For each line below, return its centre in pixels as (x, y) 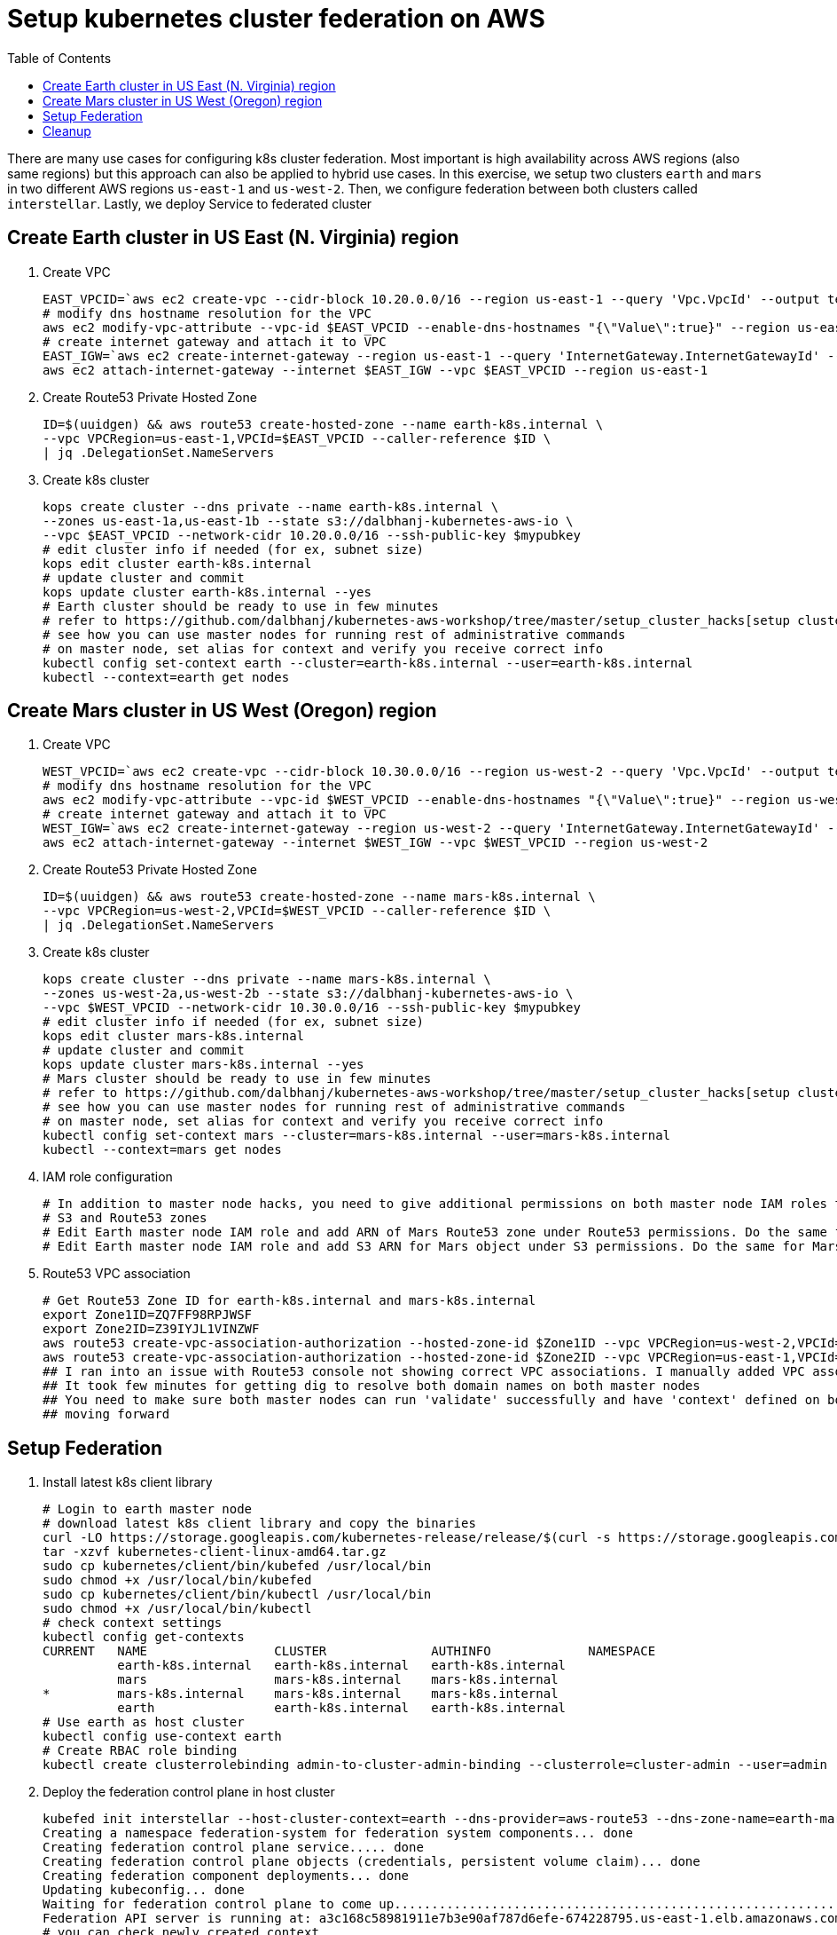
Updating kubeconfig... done (144, 1890)
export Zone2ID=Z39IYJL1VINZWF (151, 1329)
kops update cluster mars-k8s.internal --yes (203, 1065)
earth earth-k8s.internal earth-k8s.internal (342, 1708)
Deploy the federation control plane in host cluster (189, 1792)
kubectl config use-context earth (162, 1737)
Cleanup (67, 130)
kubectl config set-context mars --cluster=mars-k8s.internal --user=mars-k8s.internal (357, 1136)
